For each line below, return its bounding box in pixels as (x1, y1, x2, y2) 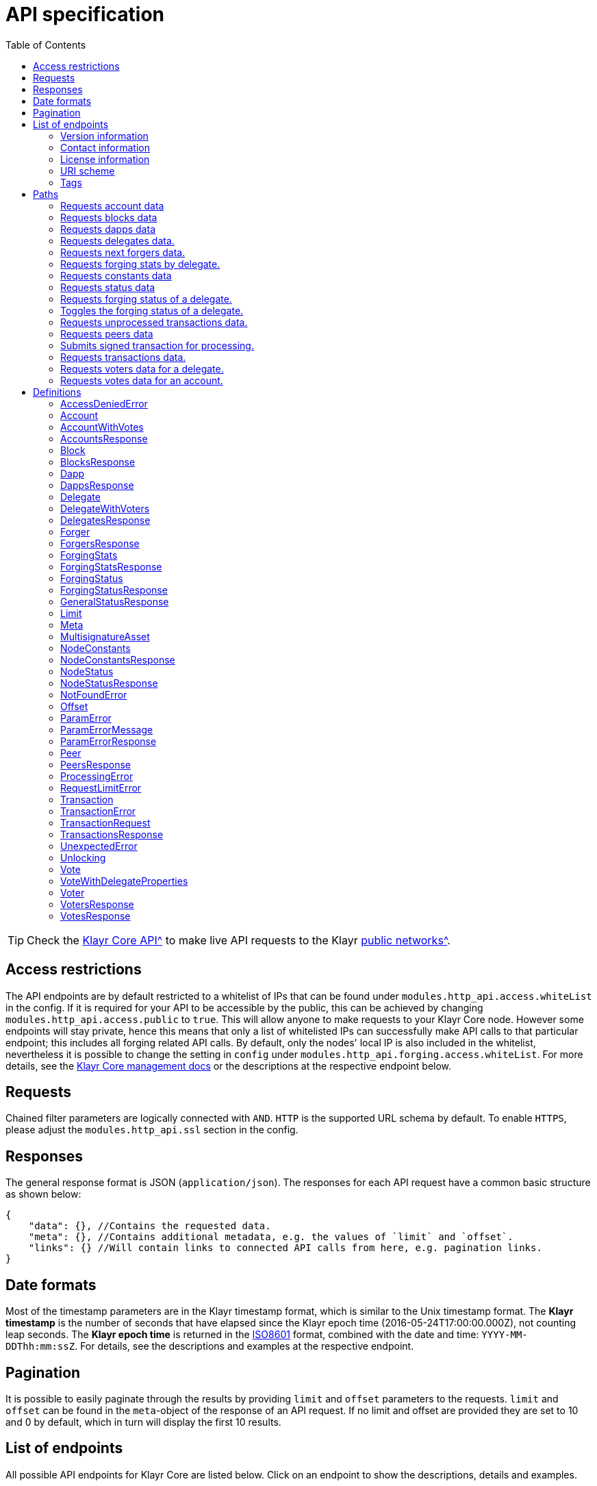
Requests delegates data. (60, 234, 175, 247)
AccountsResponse (60, 432, 148, 444)
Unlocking (60, 851, 106, 864)
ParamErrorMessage (60, 723, 153, 735)
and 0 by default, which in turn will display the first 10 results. (5, 1415, 281, 1428)
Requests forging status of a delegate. (60, 292, 232, 305)
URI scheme (60, 164, 115, 177)
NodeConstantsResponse (60, 653, 175, 666)
